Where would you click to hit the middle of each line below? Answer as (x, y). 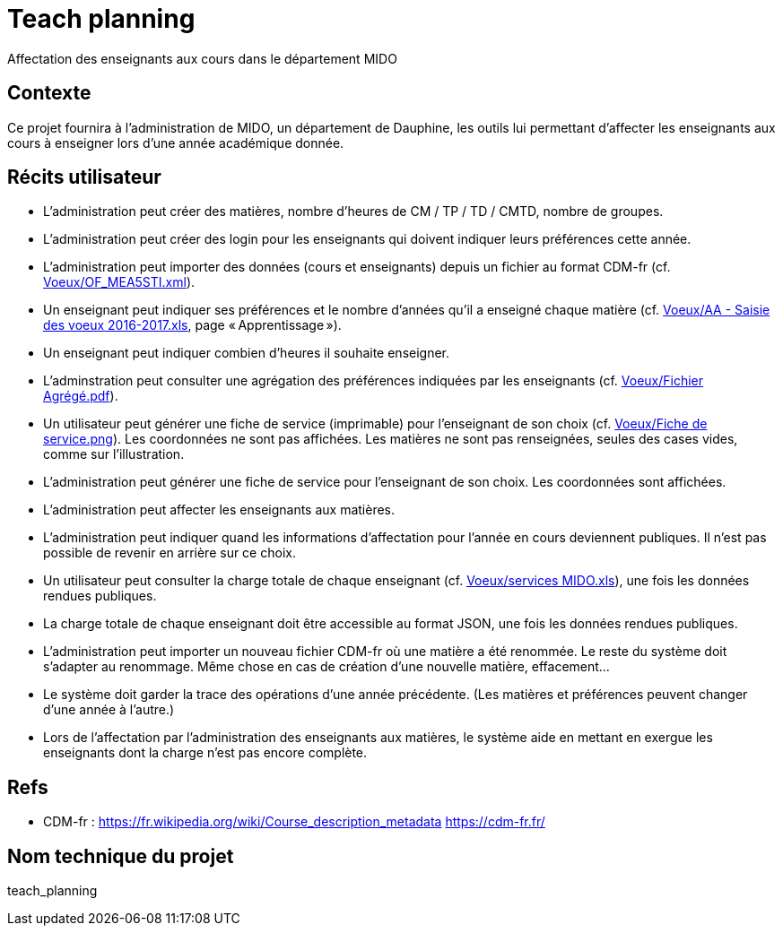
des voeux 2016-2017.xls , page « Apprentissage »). (192, 325)
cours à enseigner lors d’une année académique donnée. (176, 143)
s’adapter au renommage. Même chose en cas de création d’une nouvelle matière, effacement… (326, 667)
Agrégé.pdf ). (81, 396)
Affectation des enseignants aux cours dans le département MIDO (202, 58)
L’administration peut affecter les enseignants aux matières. (219, 510)
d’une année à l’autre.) (109, 710)
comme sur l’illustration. (114, 454)
